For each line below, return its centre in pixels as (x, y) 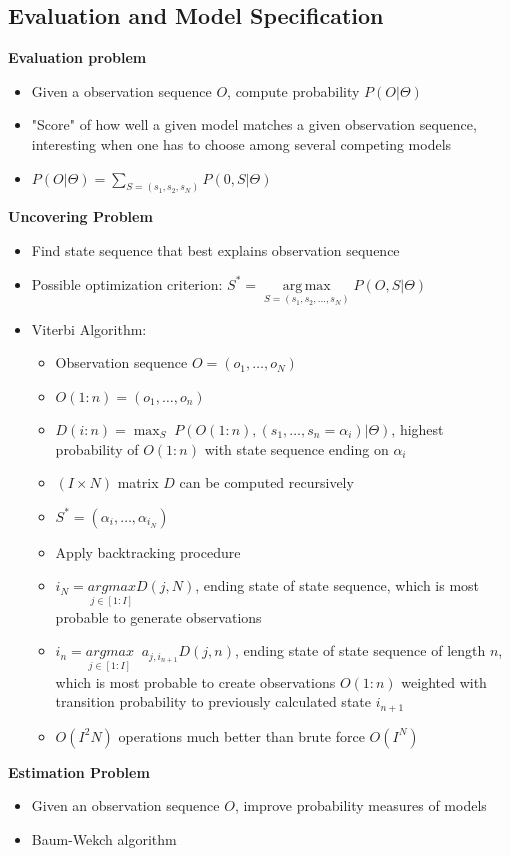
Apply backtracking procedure (148, 551)
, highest (417, 429)
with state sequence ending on (296, 448)
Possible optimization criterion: (127, 283)
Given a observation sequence (121, 90)
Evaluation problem (77, 57)
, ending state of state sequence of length (360, 650)
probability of (97, 448)
